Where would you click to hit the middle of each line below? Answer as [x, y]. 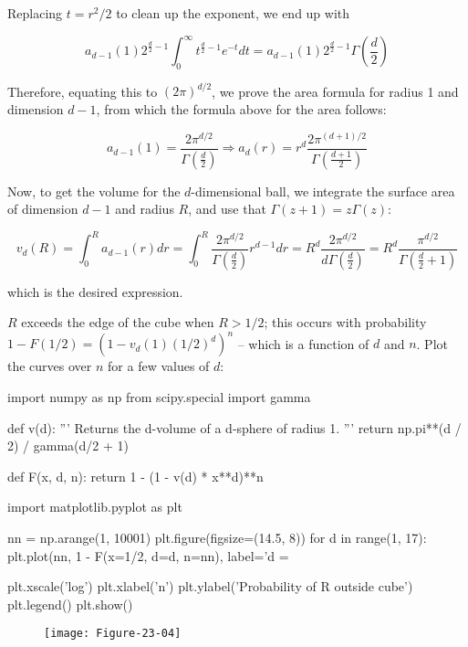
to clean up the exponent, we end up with [233, 13]
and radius [145, 209]
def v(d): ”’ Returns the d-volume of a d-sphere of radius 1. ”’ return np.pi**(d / [234, 427]
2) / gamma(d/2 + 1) [68, 445]
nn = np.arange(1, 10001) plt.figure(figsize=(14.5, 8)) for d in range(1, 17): [217, 537]
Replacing [35, 13]
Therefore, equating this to [83, 91]
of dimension [43, 209]
